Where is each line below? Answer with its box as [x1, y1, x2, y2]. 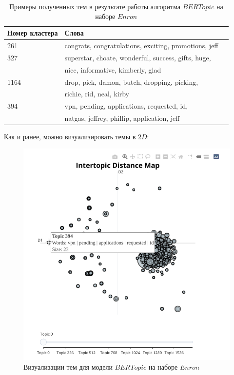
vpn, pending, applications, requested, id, [64, 101, 188, 111]
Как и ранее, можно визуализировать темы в [4, 131, 136, 142]
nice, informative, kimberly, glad [64, 64, 161, 75]
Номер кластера [7, 28, 58, 38]
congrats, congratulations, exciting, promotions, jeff [64, 40, 218, 51]
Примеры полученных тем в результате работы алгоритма [9, 1, 181, 11]
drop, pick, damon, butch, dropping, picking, [64, 76, 198, 87]
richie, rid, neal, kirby [64, 89, 129, 99]
